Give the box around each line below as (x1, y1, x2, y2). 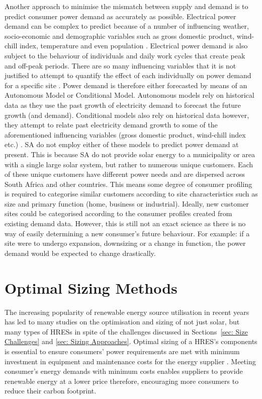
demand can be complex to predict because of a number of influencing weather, (5, 21, 249, 31)
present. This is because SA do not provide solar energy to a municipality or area (5, 149, 255, 159)
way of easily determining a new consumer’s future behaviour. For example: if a (5, 228, 250, 238)
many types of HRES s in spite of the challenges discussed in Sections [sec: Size (5, 326, 248, 337)
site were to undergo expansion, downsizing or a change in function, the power (5, 238, 246, 248)
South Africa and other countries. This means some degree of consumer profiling (5, 178, 252, 189)
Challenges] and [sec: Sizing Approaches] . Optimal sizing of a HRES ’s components (5, 336, 257, 347)
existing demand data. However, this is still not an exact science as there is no (5, 218, 246, 229)
